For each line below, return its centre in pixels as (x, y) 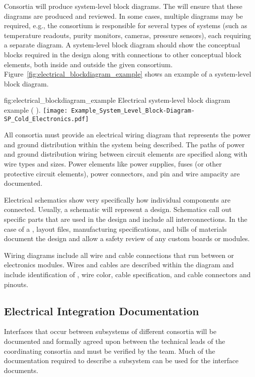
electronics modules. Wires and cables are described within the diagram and (119, 265)
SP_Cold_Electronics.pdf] (46, 119)
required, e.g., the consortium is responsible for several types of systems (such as (126, 25)
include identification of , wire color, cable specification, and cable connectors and (127, 274)
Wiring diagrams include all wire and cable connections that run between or (119, 255)
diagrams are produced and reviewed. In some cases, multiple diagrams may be (124, 16)
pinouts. (16, 284)
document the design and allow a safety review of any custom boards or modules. (127, 238)
